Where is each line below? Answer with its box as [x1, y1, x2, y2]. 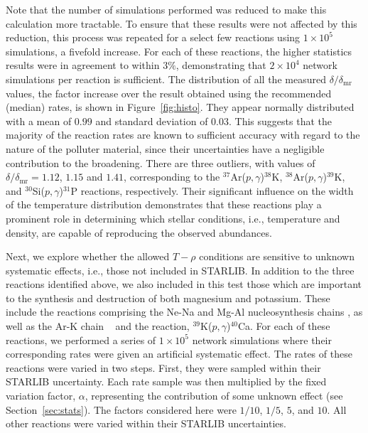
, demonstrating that [175, 58, 266, 73]
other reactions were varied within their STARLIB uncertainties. [6, 416, 286, 431]
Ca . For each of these [237, 319, 330, 333]
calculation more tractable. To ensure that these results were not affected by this [6, 16, 357, 31]
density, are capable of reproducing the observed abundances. [6, 225, 272, 240]
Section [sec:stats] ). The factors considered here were [6, 402, 237, 417]
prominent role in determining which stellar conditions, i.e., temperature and [6, 210, 340, 225]
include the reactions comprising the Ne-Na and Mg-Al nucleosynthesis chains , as [6, 304, 363, 319]
